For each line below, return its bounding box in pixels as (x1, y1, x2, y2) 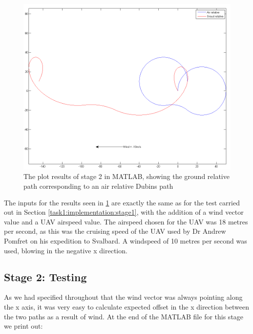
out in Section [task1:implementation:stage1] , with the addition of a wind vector (4, 207, 244, 217)
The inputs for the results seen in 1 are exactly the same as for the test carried (4, 197, 240, 207)
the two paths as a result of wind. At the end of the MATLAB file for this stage (4, 311, 244, 321)
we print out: (4, 321, 43, 331)
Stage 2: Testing (4, 269, 87, 284)
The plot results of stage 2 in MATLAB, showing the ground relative (23, 171, 230, 181)
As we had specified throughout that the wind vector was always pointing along (4, 292, 243, 302)
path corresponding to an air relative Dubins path (23, 181, 173, 191)
